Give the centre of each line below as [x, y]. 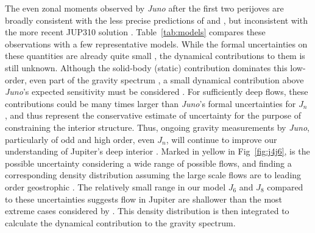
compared [285, 186]
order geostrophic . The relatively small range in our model [115, 186]
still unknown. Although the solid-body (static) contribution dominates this [146, 67]
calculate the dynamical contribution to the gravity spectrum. [120, 222]
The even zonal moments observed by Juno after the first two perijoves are [144, 8]
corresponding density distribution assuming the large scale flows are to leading [153, 175]
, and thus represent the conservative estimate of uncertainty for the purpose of [153, 115]
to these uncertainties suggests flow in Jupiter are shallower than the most [144, 199]
